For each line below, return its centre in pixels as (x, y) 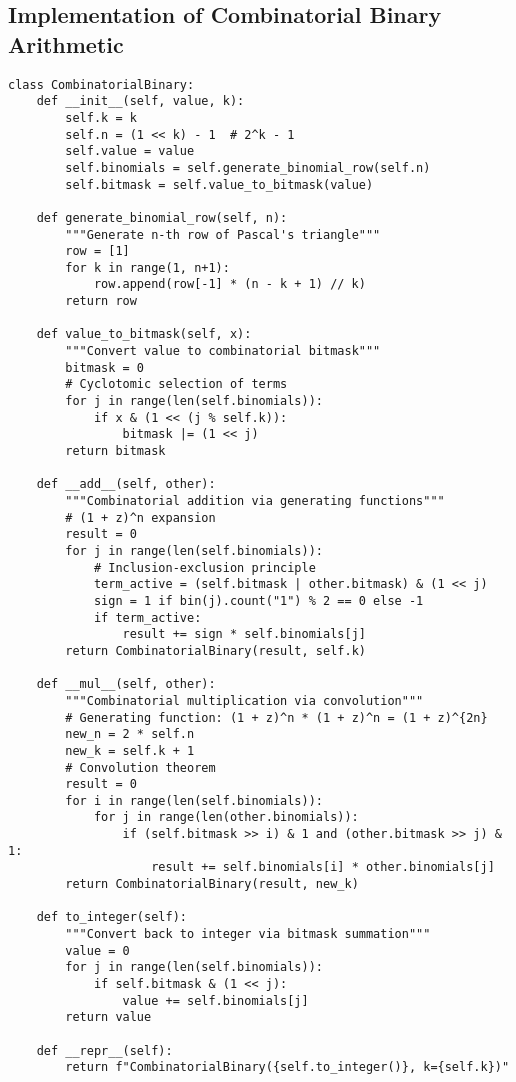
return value (108, 1017)
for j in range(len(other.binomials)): (226, 817)
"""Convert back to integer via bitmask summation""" (248, 934)
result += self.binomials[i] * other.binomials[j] (323, 867)
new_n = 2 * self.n (130, 734)
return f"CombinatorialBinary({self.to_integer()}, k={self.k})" (287, 1067)
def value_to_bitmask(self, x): (144, 334)
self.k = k (101, 117)
